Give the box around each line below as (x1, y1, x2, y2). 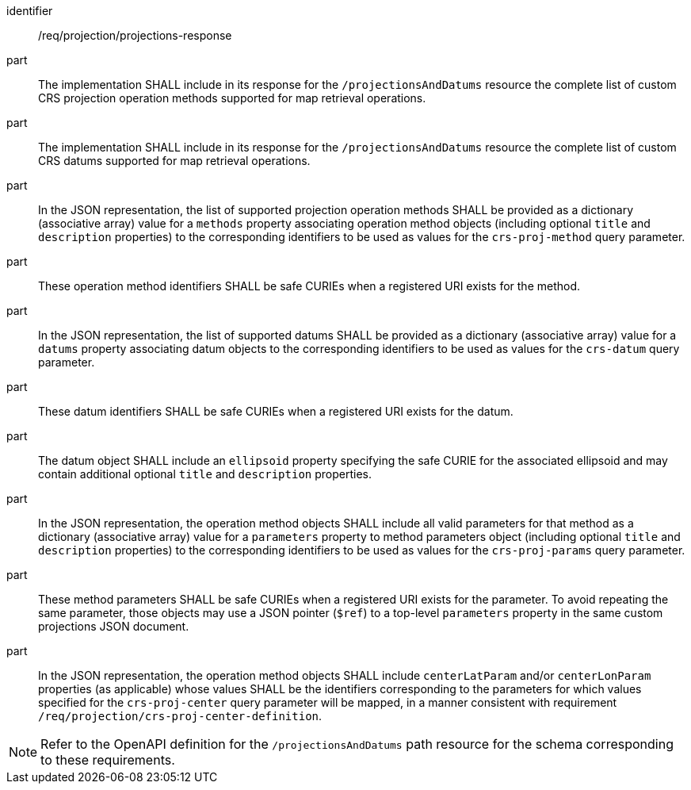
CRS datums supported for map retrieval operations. (38, 154, 311, 167)
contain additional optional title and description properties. (38, 467, 372, 481)
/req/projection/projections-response (38, 29, 232, 42)
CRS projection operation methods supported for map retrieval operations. (38, 91, 426, 105)
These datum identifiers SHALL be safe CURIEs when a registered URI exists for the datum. (38, 405, 513, 418)
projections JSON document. (38, 619, 189, 633)
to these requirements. (40, 752, 175, 768)
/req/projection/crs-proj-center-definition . (38, 709, 323, 723)
